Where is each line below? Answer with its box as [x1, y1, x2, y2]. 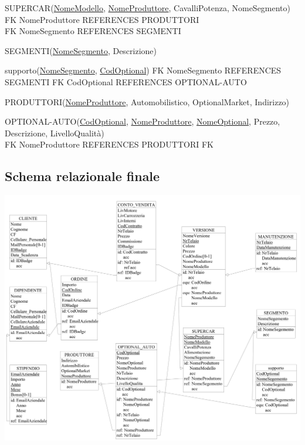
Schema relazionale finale [5, 167, 160, 185]
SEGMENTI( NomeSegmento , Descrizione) [5, 44, 157, 56]
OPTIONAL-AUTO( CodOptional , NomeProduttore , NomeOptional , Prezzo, [5, 115, 280, 128]
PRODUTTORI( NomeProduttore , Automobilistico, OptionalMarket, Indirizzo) [5, 95, 290, 108]
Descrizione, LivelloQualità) [5, 126, 104, 139]
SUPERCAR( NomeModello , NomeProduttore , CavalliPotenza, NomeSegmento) [5, 2, 291, 14]
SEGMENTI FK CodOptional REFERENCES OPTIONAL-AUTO [5, 75, 247, 88]
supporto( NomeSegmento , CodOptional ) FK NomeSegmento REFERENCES [5, 64, 282, 76]
